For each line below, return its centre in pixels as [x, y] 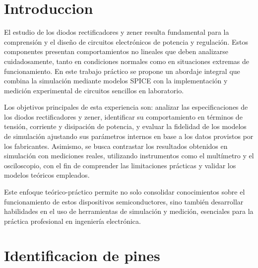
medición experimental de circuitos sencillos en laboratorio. [94, 90]
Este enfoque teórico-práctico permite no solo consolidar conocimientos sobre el [125, 192]
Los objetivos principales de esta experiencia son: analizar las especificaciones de [126, 107]
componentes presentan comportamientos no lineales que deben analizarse [116, 51]
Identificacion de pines [82, 255]
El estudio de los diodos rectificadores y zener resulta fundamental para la [117, 32]
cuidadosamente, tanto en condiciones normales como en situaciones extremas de [127, 61]
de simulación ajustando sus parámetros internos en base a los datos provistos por [129, 136]
